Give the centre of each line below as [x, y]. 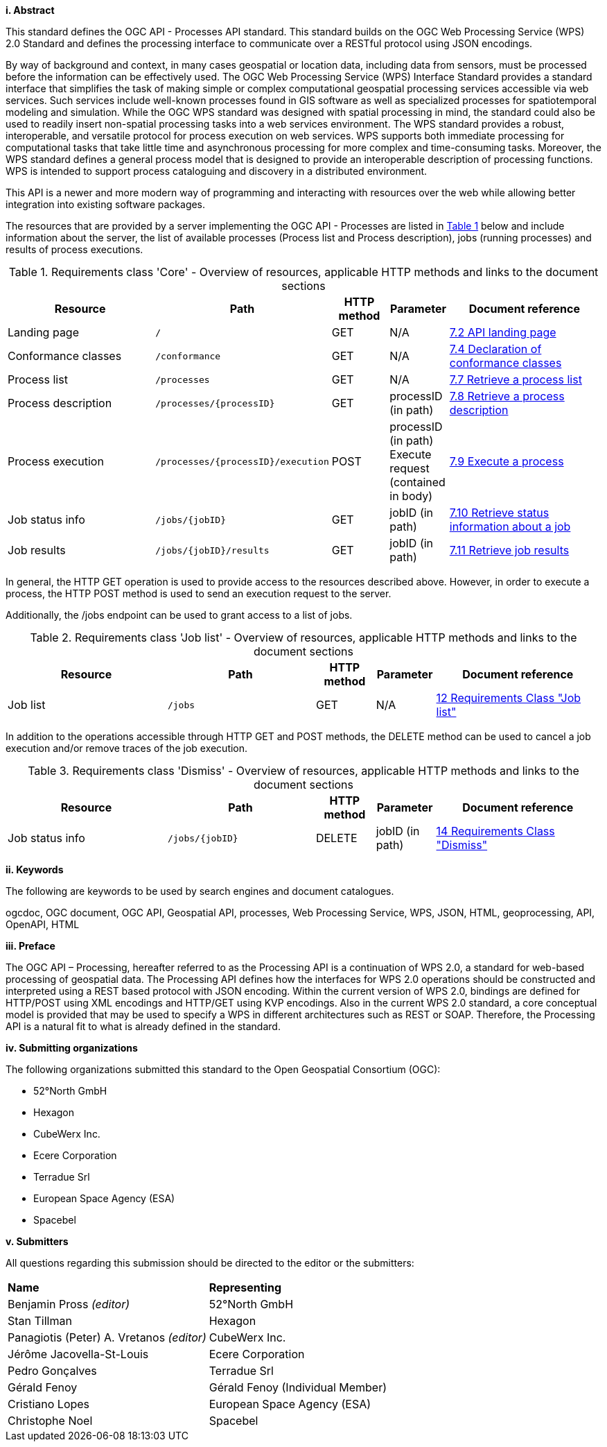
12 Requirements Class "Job [509, 698]
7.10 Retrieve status [499, 513]
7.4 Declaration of [495, 349]
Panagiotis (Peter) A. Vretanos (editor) [107, 1337]
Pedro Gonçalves [52, 1371]
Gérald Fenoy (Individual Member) [298, 1387]
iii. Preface [30, 946]
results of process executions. [74, 249]
